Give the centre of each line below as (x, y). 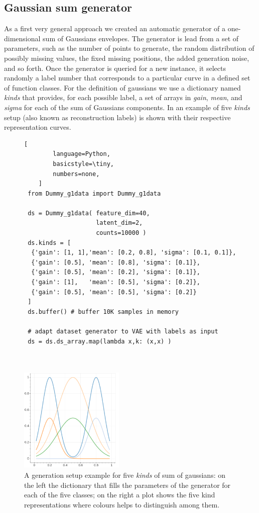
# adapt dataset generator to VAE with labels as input (123, 332)
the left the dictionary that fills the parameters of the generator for (127, 485)
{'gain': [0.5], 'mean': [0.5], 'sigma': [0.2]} (114, 292)
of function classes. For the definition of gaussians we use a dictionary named (122, 87)
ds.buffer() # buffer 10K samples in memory (103, 312)
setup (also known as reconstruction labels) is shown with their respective (117, 117)
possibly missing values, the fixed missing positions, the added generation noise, (127, 58)
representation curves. (38, 127)
